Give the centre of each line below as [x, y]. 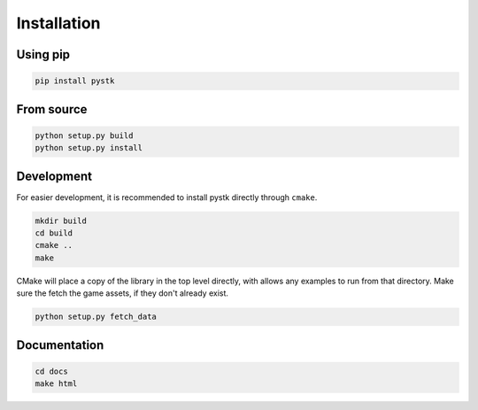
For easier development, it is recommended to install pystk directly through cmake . [167, 197]
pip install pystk [75, 81]
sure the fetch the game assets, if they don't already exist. [123, 293]
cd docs [51, 371]
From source [52, 109]
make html [56, 384]
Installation [58, 23]
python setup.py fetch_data [96, 317]
